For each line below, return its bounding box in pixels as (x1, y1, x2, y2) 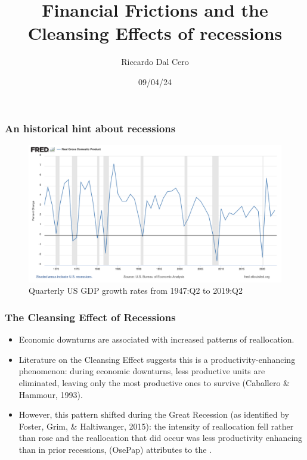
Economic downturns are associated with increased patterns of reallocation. (18, 333, 294, 346)
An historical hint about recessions (5, 120, 176, 135)
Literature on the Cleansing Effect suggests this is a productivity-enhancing (18, 353, 296, 365)
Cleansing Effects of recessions (27, 21, 283, 45)
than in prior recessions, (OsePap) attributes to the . (18, 443, 212, 455)
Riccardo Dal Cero (121, 55, 189, 68)
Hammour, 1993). (18, 388, 83, 400)
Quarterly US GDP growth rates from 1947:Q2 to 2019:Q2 (29, 284, 243, 297)
